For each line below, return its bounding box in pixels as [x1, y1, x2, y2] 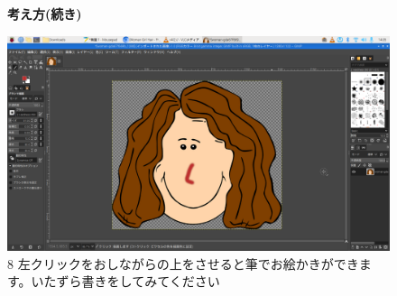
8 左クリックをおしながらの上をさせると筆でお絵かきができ [7, 254, 359, 273]
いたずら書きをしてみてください [31, 272, 220, 291]
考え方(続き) [7, 5, 82, 23]
